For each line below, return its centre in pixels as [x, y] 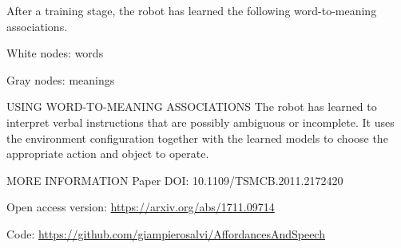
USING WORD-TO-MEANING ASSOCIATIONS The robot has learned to [192, 106]
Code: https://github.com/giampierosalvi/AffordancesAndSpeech [166, 233]
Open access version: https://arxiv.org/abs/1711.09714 [141, 207]
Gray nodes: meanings [61, 79]
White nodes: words [55, 53]
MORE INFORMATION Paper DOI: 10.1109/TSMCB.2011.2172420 [175, 180]
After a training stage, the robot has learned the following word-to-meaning [192, 10]
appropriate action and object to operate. [108, 154]
